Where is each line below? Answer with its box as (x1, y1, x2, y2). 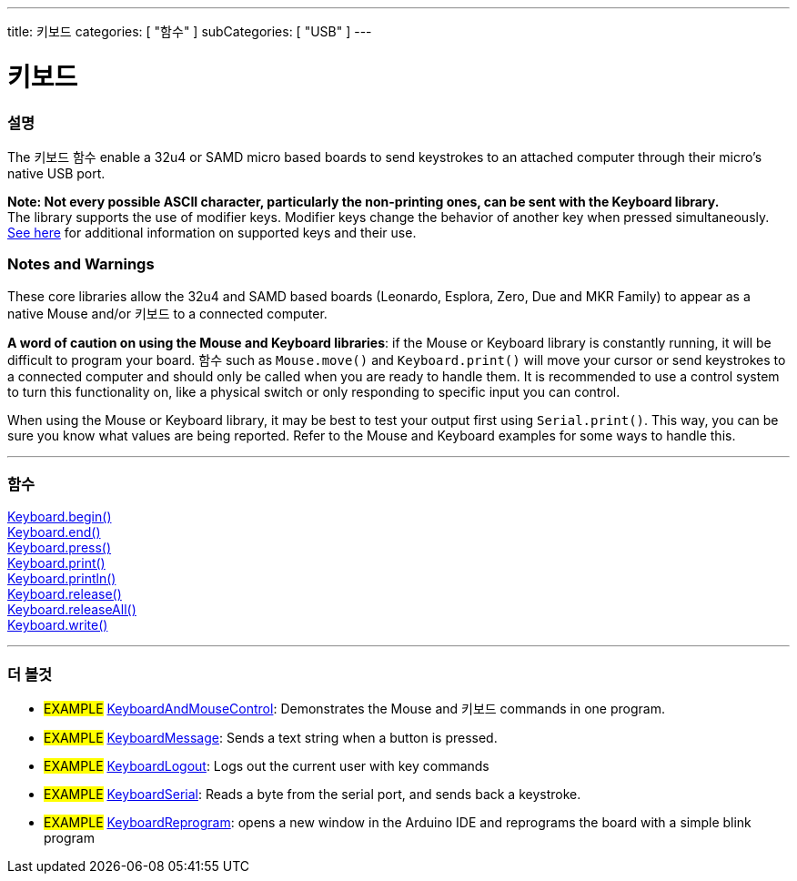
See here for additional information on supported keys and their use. (7, 224, 417, 240)
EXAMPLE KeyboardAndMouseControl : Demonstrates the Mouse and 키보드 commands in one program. (44, 701, 665, 717)
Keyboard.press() (7, 540, 112, 556)
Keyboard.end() (7, 524, 101, 541)
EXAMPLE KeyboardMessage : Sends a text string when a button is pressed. (44, 730, 498, 746)
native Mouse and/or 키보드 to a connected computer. (7, 305, 328, 321)
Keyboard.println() (7, 571, 116, 587)
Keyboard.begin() (7, 509, 112, 525)
